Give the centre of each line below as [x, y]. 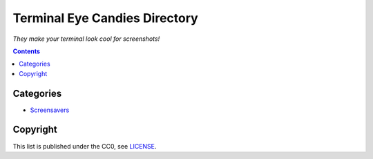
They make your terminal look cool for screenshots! [86, 39]
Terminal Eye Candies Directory [105, 18]
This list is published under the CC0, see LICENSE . [85, 146]
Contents [27, 51]
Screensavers [50, 110]
